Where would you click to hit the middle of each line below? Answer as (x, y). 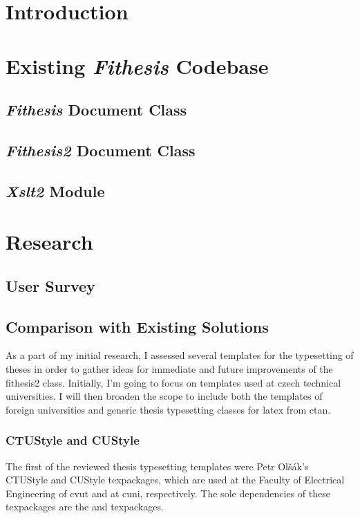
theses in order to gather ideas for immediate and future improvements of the (169, 369)
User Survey (50, 285)
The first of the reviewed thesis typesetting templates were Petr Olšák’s (157, 466)
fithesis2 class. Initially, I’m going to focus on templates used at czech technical (173, 382)
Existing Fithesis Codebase (137, 66)
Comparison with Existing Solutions (137, 326)
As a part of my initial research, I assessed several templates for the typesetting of (180, 355)
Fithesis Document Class (96, 110)
